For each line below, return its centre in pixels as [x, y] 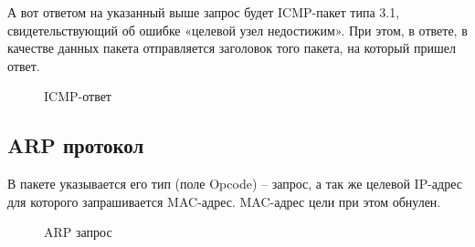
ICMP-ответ [78, 96]
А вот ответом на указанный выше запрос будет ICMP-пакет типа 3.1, [204, 12]
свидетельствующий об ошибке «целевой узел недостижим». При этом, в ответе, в [237, 30]
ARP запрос [78, 232]
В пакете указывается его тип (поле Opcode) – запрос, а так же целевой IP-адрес [235, 184]
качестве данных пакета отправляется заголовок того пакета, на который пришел [232, 48]
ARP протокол [76, 145]
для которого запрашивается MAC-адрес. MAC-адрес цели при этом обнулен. [224, 201]
